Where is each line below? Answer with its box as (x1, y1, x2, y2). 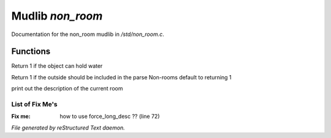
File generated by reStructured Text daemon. (11, 124, 125, 131)
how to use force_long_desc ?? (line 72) (59, 113, 160, 120)
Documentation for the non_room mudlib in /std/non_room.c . (11, 31, 165, 38)
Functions (11, 46, 51, 57)
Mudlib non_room (11, 9, 103, 23)
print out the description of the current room (11, 85, 123, 92)
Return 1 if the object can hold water (11, 62, 103, 70)
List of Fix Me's (11, 100, 58, 108)
